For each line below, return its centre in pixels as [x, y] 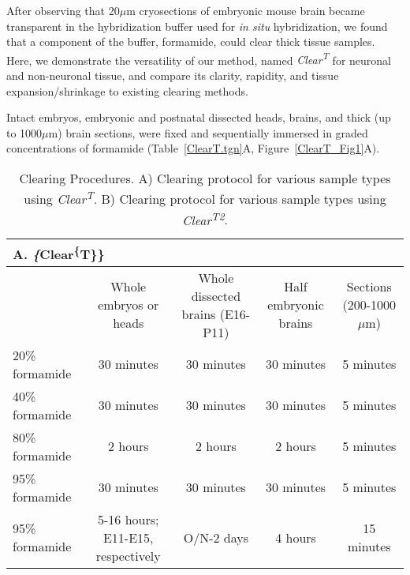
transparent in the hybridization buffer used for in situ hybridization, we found [197, 26]
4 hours [296, 537]
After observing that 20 [63, 10]
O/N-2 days [216, 537]
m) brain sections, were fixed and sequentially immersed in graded [208, 132]
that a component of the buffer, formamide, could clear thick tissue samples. [191, 41]
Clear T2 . [205, 218]
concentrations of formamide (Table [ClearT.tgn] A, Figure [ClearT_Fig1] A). [193, 148]
